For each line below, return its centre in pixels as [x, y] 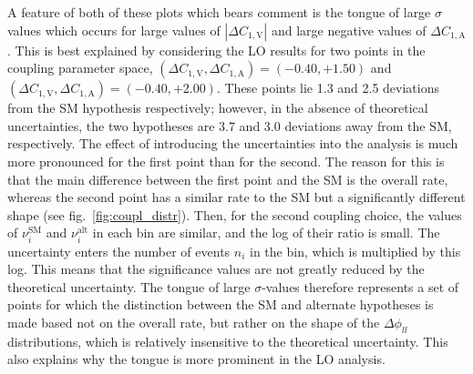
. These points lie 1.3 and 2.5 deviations [328, 88]
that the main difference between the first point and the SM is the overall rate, [228, 179]
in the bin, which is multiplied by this [355, 251]
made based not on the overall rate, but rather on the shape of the [194, 322]
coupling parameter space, [80, 68]
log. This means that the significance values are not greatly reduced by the [216, 269]
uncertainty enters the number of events [119, 251]
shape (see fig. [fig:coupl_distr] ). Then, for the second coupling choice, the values [235, 214]
